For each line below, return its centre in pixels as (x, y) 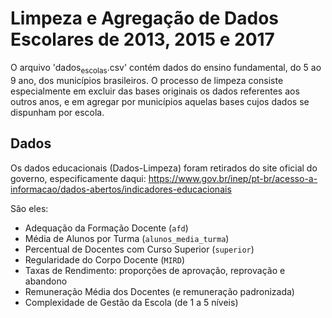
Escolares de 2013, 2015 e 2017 (142, 39)
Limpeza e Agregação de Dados (145, 18)
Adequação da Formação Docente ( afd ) (106, 228)
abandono (46, 281)
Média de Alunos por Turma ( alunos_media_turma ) (127, 238)
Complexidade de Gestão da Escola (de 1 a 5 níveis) (131, 302)
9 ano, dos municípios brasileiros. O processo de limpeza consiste (147, 80)
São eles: (29, 208)
